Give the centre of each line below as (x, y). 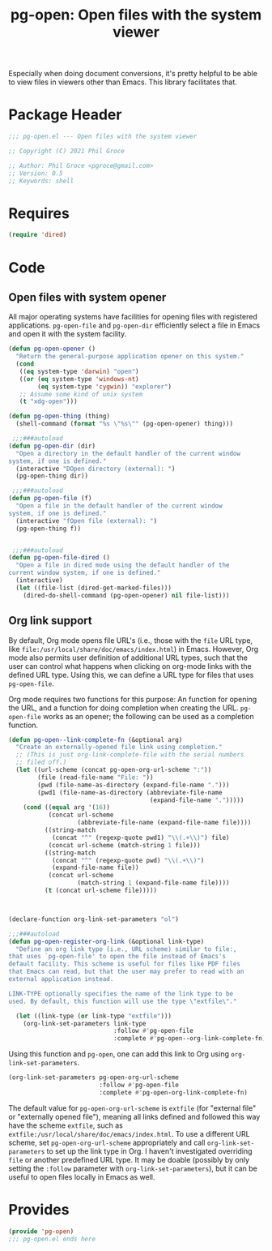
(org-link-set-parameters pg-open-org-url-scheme (94, 1077)
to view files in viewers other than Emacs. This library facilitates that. (123, 82)
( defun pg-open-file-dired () (59, 558)
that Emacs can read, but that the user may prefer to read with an (126, 972)
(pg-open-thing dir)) (52, 476)
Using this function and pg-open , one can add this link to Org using (119, 1054)
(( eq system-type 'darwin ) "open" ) (79, 371)
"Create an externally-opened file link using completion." (119, 748)
